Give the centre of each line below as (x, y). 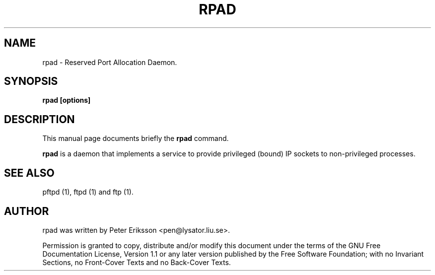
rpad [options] (67, 100)
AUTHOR (27, 211)
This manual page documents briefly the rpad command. (136, 138)
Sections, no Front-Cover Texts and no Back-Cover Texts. (137, 262)
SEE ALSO (29, 173)
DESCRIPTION (39, 119)
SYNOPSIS (31, 81)
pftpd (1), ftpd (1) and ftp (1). (88, 192)
